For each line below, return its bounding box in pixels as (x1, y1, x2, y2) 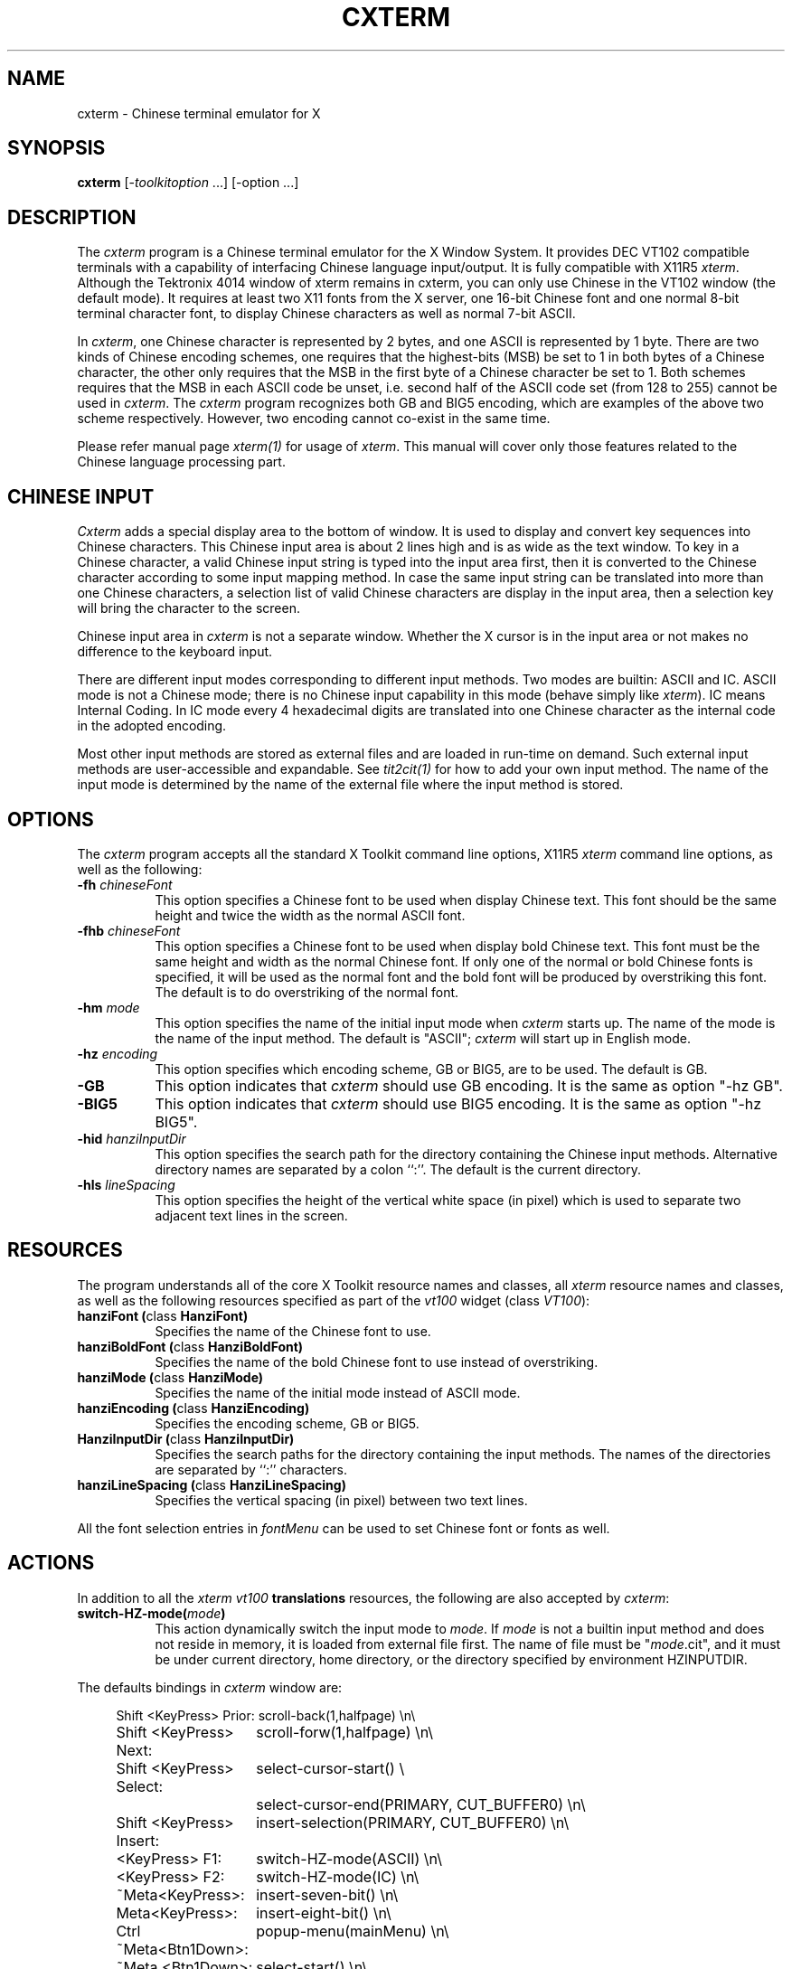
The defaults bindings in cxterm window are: (77, 1679, 343, 1695)
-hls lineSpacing (77, 1176, 175, 1192)
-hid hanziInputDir (77, 1130, 186, 1146)
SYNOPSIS (7, 137, 106, 160)
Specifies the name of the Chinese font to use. (155, 1323, 431, 1339)
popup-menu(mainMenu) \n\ (256, 1921, 449, 1940)
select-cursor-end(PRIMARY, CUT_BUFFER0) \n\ (256, 1795, 586, 1814)
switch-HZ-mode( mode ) (77, 1605, 226, 1621)
